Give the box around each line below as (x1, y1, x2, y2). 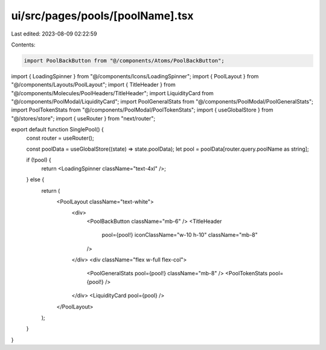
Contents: (11, 41, 36, 48)
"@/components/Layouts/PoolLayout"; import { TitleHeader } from (11, 81, 176, 89)
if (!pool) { (26, 157, 51, 164)
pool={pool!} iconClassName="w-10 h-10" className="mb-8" (101, 231, 258, 239)
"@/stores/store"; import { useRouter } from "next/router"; (11, 114, 156, 122)
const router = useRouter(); (26, 134, 94, 142)
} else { (26, 176, 45, 183)
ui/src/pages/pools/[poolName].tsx (11, 9, 194, 22)
